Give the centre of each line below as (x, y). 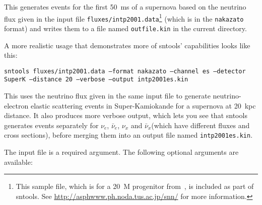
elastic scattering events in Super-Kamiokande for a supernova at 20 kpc (143, 105)
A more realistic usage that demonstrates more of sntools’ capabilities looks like (127, 45)
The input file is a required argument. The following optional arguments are (121, 152)
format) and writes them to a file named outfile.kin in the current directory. (125, 28)
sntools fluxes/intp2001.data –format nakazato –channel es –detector (125, 71)
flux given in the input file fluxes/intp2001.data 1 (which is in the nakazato (124, 18)
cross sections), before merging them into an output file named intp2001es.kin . (128, 135)
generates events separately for (51, 125)
